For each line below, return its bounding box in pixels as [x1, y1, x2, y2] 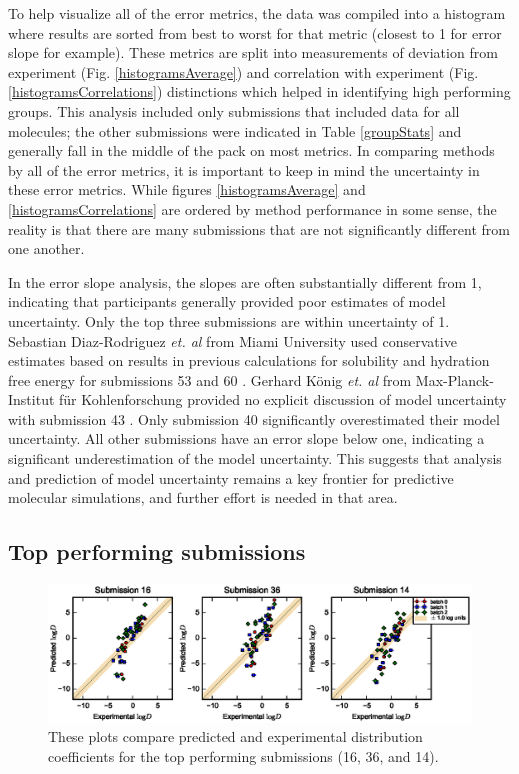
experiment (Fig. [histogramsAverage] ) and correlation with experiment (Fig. [8, 61, 479, 82]
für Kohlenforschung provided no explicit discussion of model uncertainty [59, 389, 507, 410]
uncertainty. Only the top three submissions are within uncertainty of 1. [8, 310, 450, 331]
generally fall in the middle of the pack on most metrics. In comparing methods [8, 140, 495, 161]
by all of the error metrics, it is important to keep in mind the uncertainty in [8, 159, 480, 180]
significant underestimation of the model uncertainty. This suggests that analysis [8, 448, 502, 469]
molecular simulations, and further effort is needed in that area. [8, 487, 398, 508]
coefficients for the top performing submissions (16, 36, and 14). [48, 745, 439, 766]
